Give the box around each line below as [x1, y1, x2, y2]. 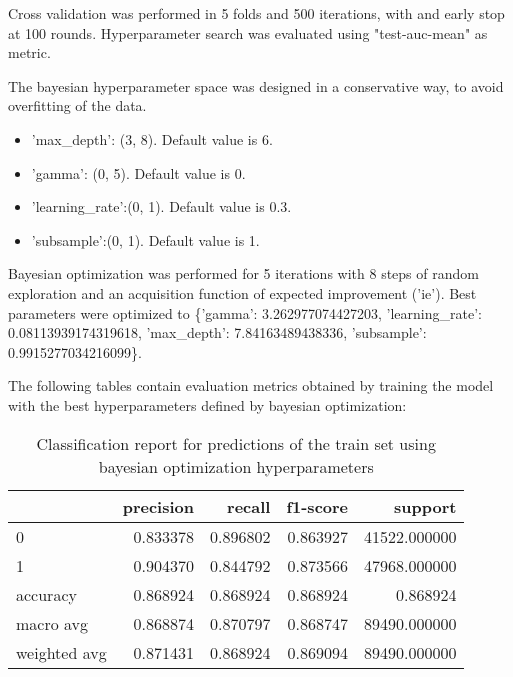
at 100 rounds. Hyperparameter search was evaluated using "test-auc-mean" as [8, 22, 488, 43]
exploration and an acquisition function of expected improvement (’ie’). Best [8, 282, 477, 303]
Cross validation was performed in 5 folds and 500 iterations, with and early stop [8, 3, 505, 23]
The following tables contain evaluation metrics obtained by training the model [8, 375, 494, 396]
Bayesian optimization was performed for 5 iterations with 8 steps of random [8, 263, 479, 284]
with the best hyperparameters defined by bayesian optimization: [8, 394, 407, 415]
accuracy [16, 582, 77, 606]
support [394, 494, 457, 518]
